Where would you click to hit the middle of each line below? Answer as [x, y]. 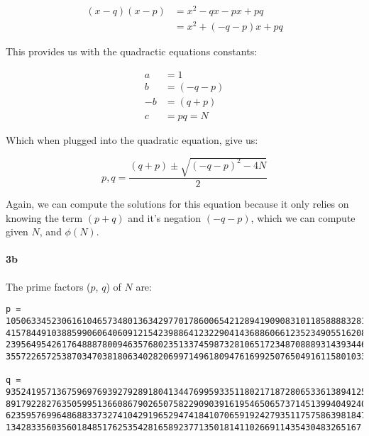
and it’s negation [165, 217]
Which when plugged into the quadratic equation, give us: [132, 139]
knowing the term [44, 217]
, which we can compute [303, 217]
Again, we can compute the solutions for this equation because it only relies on [177, 204]
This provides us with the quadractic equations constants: [132, 51]
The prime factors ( [48, 286]
